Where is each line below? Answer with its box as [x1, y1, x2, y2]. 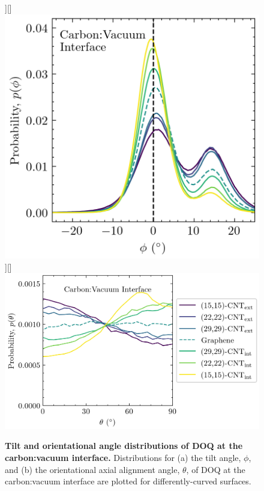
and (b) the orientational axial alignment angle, [5, 463, 180, 475]
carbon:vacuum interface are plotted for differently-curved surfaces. [5, 475, 251, 487]
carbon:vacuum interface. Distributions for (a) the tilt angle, [5, 451, 241, 463]
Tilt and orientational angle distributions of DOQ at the [5, 439, 243, 452]
